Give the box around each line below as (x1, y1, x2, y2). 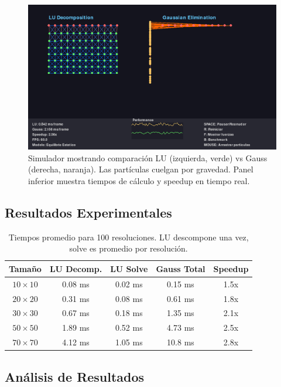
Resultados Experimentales (5, 203, 172, 221)
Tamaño (9, 262, 42, 274)
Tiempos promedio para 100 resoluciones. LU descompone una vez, (8, 230, 249, 243)
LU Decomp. (49, 262, 102, 274)
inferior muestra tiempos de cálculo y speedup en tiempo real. (28, 174, 250, 186)
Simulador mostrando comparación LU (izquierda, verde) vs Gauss (28, 151, 268, 164)
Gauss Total (156, 262, 205, 274)
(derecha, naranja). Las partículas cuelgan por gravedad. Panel (28, 163, 253, 175)
